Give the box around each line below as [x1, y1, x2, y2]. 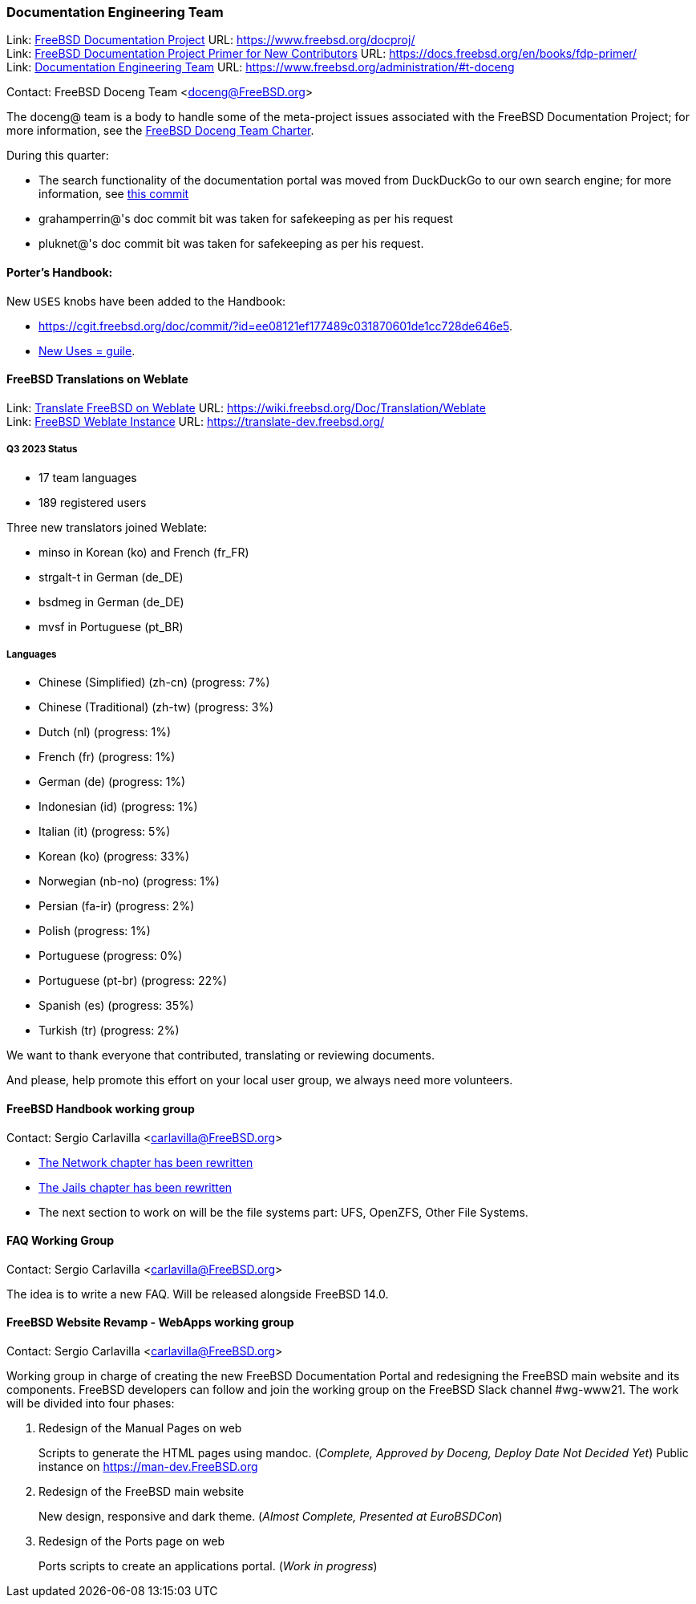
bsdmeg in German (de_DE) [38, 594, 184, 609]
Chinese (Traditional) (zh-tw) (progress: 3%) [38, 700, 274, 715]
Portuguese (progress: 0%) [38, 949, 183, 963]
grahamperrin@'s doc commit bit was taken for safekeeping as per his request [38, 212, 453, 226]
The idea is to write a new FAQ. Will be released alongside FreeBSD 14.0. [6, 1286, 389, 1301]
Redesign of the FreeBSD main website [38, 1485, 245, 1499]
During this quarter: [6, 148, 109, 163]
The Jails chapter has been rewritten [38, 1180, 233, 1194]
